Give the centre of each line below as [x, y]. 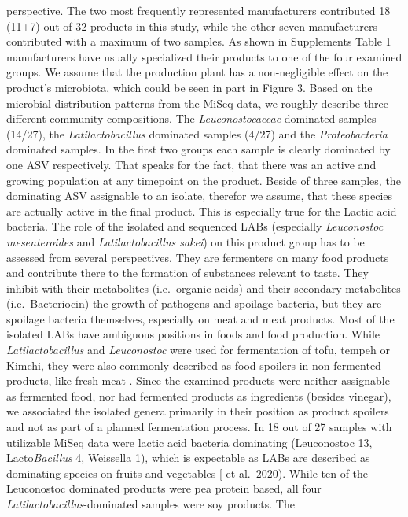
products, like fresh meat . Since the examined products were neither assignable [198, 380]
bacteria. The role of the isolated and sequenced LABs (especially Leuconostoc [195, 226]
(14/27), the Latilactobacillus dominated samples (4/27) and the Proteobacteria [197, 133]
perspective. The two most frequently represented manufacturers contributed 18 [198, 10]
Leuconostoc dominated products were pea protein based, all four [164, 488]
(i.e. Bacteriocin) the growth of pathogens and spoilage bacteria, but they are [194, 303]
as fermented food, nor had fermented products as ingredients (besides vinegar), [199, 395]
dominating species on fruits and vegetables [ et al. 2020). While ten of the [187, 473]
